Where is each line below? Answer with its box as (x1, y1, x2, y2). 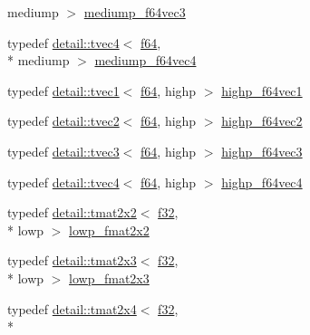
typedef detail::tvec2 (7, 111, 120, 130)
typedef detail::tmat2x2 (7, 203, 137, 222)
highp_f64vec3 (221, 141, 303, 160)
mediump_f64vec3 (83, 3, 186, 21)
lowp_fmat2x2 (69, 220, 150, 239)
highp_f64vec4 (221, 172, 303, 191)
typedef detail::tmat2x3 (7, 251, 137, 270)
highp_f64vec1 (221, 81, 303, 100)
